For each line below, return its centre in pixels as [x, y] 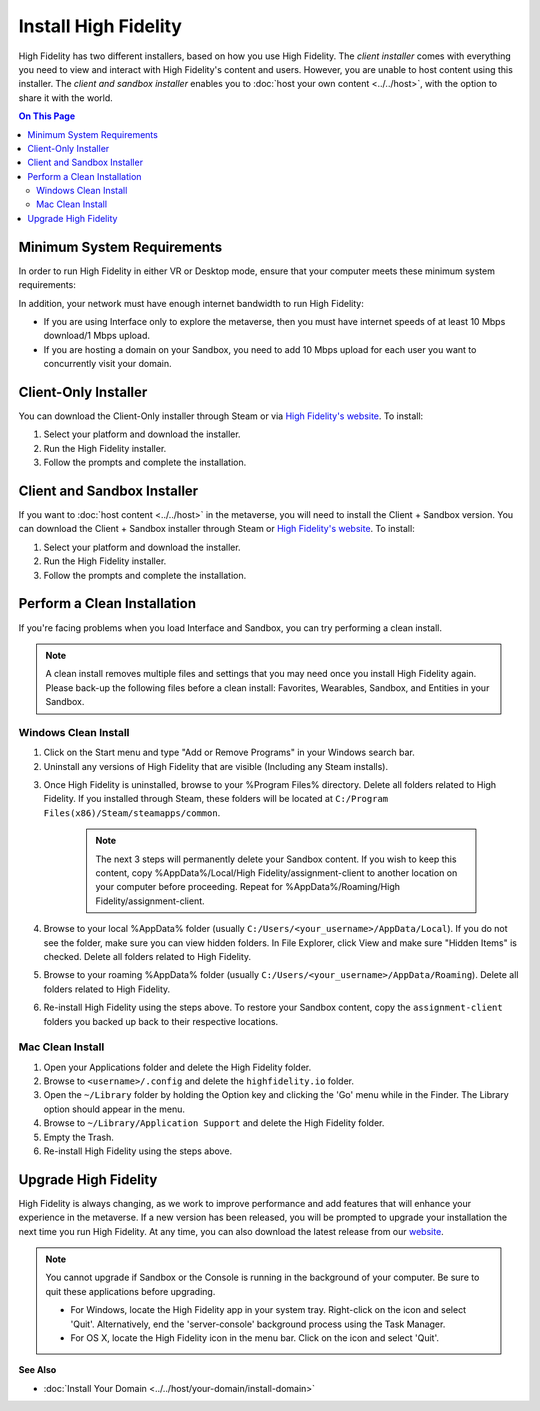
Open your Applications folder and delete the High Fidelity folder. [177, 1067]
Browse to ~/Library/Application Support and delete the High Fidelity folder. [214, 1123]
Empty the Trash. [78, 1137]
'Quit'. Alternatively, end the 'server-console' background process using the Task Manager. [258, 1324]
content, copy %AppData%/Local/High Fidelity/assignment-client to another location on [276, 872]
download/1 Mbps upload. [96, 336]
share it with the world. [66, 97]
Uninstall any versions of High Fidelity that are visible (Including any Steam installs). [216, 766]
